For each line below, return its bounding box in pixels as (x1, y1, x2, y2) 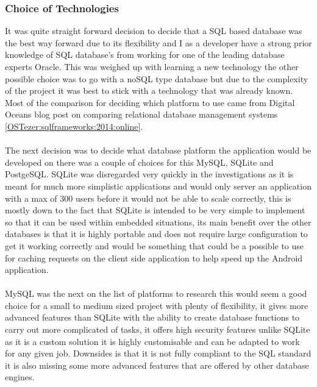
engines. (5, 371, 35, 383)
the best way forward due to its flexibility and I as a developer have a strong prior (5, 36, 312, 49)
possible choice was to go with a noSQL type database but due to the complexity (5, 72, 308, 85)
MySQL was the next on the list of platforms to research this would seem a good (5, 287, 307, 300)
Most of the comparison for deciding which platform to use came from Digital (5, 96, 295, 108)
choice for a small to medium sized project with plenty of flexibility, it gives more (5, 299, 308, 311)
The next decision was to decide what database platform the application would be (5, 144, 312, 157)
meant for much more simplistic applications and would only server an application (5, 179, 312, 192)
